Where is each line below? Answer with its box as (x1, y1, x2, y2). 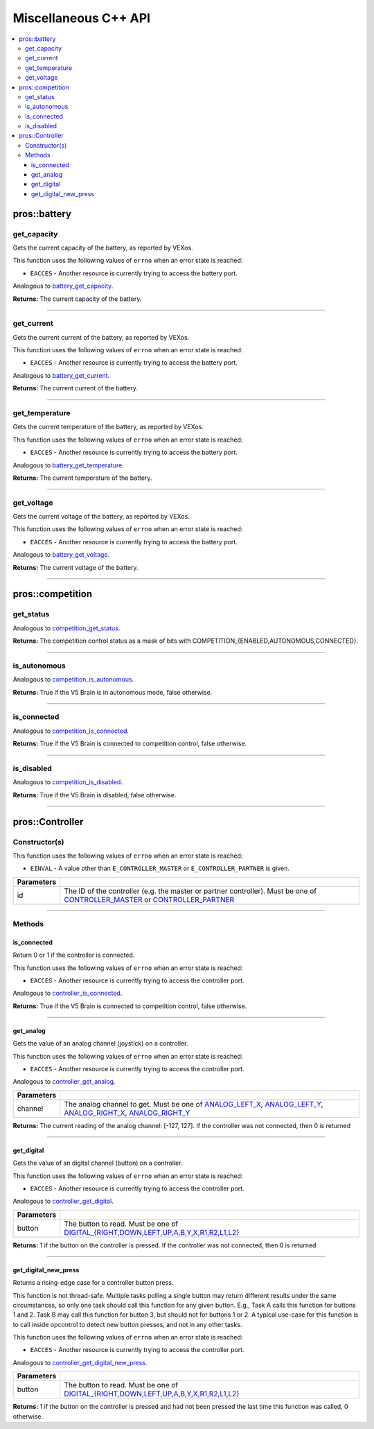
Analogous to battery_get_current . (12, 371, 110, 379)
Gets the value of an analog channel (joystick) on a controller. (12, 1039, 188, 1048)
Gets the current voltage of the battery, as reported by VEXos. (12, 512, 190, 521)
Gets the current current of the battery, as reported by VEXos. (12, 333, 190, 341)
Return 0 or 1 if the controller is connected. (12, 951, 135, 960)
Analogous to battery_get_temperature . (12, 461, 124, 469)
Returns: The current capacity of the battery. (12, 295, 142, 303)
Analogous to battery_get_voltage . (12, 551, 110, 559)
